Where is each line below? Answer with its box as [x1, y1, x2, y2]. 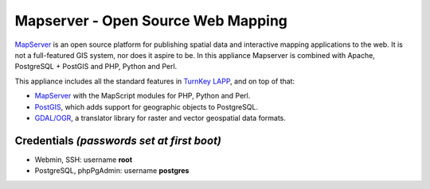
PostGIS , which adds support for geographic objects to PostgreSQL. [34, 102, 259, 111]
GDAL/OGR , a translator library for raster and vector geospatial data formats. [34, 113, 287, 122]
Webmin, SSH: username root [34, 155, 133, 164]
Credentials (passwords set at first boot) [14, 133, 222, 147]
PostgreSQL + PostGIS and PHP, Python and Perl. [14, 62, 178, 71]
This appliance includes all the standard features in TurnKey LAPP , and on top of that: [14, 76, 295, 86]
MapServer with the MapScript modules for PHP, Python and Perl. [34, 91, 251, 101]
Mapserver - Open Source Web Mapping [14, 12, 288, 29]
